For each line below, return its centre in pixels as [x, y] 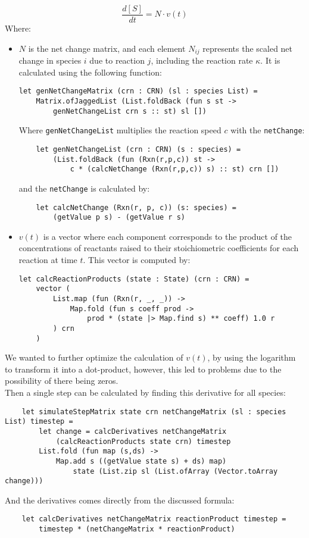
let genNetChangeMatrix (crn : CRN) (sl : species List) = [138, 91]
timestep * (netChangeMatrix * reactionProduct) [137, 529]
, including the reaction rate [202, 60]
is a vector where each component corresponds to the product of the [168, 236]
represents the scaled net [248, 48]
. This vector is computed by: [137, 260]
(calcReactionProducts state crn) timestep [143, 441]
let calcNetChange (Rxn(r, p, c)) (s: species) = [136, 207]
